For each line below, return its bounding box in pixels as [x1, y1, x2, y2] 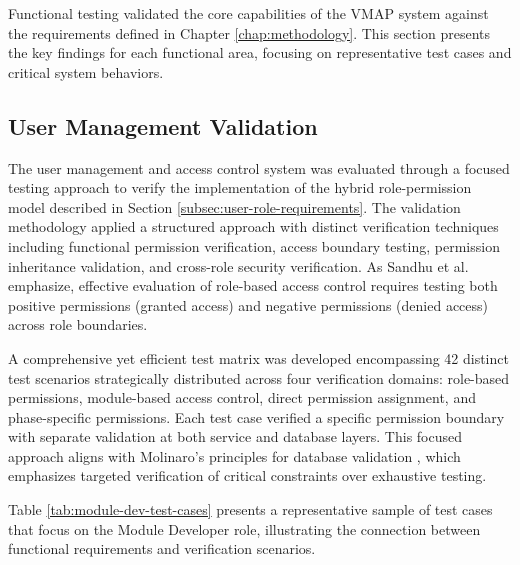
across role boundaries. [8, 314, 148, 335]
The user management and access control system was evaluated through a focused [8, 157, 510, 178]
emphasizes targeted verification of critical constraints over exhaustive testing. [8, 465, 487, 486]
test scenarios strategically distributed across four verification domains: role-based [8, 367, 510, 388]
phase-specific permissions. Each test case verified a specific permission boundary [8, 406, 505, 427]
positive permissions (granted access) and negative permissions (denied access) [8, 294, 489, 315]
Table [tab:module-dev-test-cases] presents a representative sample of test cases [8, 499, 493, 520]
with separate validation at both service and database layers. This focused [8, 426, 463, 447]
